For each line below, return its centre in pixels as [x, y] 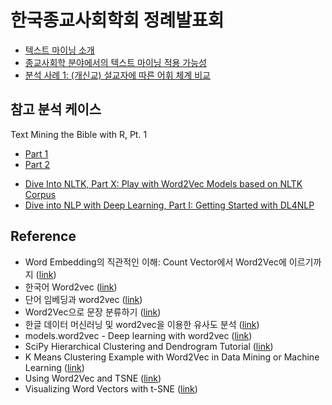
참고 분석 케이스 [56, 109]
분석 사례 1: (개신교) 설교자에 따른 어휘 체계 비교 [117, 75]
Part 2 [37, 164]
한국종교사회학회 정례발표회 [117, 20]
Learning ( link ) [54, 367]
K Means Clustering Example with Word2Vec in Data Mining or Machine [172, 357]
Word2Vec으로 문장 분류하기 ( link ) [93, 312]
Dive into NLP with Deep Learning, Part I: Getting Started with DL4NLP [169, 205]
